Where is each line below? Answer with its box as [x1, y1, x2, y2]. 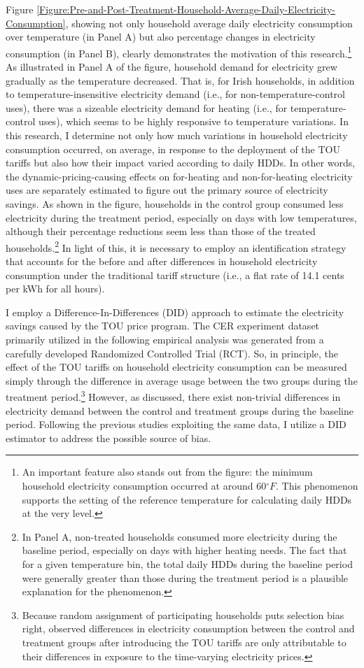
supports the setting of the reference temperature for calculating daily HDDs [22, 492, 352, 506]
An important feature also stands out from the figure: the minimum [22, 464, 313, 479]
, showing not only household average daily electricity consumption [65, 15, 353, 30]
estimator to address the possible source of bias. [6, 430, 211, 445]
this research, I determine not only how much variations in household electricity [6, 128, 348, 142]
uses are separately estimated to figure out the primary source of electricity [6, 183, 328, 197]
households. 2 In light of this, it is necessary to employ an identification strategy [6, 238, 346, 255]
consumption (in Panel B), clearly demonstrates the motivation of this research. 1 [6, 43, 352, 60]
